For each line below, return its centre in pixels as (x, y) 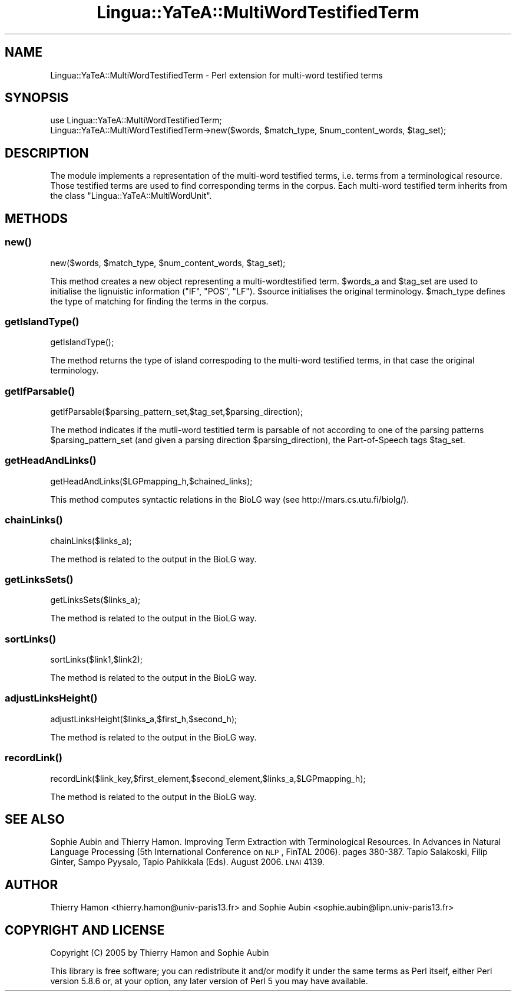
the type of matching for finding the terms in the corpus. (159, 301)
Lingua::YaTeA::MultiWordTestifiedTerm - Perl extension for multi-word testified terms (216, 75)
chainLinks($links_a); (91, 540)
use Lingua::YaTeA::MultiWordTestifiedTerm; (136, 120)
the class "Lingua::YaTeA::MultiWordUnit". (131, 196)
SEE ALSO (35, 819)
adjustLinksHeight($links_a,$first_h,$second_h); (144, 719)
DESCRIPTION (47, 153)
